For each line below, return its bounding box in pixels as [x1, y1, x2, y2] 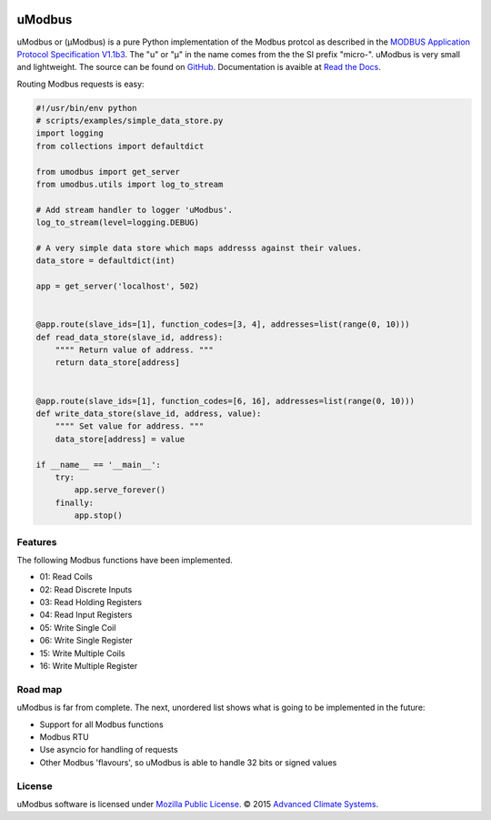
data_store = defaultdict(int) [35, 256, 176, 266]
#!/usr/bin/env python [35, 103, 137, 113]
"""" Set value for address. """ [55, 421, 205, 431]
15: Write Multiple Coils [39, 647, 125, 659]
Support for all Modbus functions [39, 719, 164, 730]
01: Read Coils [39, 572, 93, 582]
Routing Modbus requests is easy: [16, 78, 145, 89]
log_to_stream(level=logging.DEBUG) [35, 218, 200, 228]
